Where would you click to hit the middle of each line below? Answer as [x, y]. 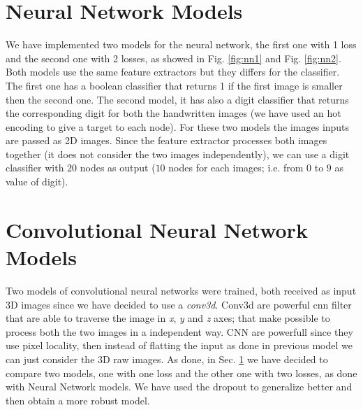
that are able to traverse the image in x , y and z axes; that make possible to [168, 318]
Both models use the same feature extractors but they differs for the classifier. [173, 72]
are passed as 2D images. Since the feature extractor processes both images [166, 140]
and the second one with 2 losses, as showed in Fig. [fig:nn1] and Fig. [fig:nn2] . [173, 58]
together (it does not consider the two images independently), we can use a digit [178, 154]
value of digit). [37, 182]
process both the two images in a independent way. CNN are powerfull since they [179, 331]
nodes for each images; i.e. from [236, 168]
